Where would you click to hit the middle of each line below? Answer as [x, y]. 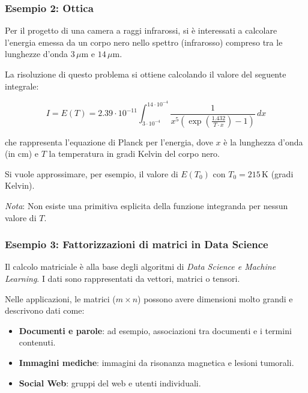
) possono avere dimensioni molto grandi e [215, 298]
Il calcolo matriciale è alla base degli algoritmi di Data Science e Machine [140, 267]
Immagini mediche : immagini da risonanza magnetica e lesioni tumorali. [156, 363]
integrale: [22, 86]
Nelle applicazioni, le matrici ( [60, 298]
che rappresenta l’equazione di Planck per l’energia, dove [109, 142]
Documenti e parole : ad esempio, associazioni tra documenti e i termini [155, 330]
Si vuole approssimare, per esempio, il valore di [92, 173]
